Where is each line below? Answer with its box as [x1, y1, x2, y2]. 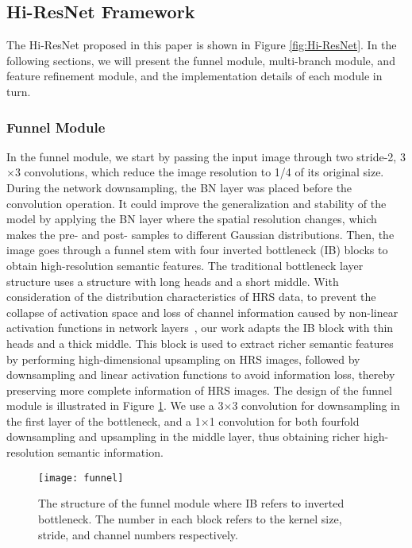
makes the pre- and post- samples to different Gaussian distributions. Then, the [6, 226, 395, 242]
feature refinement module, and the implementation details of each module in [6, 68, 383, 84]
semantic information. [57, 444, 164, 461]
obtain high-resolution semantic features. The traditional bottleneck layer [6, 257, 364, 273]
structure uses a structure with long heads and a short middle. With [6, 272, 339, 289]
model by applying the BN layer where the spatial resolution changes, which [6, 210, 377, 227]
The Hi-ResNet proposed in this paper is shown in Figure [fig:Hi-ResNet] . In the [6, 37, 397, 53]
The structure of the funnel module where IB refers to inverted [38, 495, 345, 511]
